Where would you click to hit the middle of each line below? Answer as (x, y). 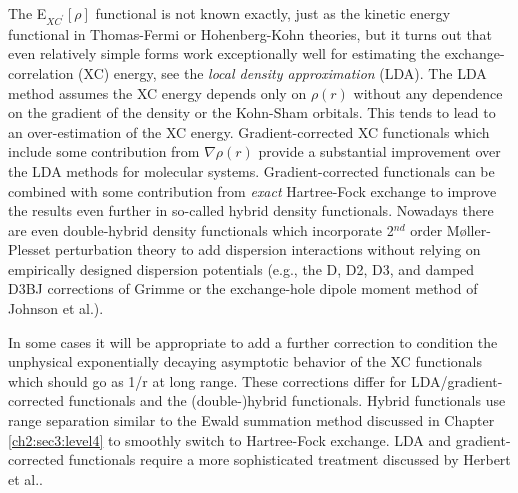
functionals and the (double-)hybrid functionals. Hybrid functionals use (287, 400)
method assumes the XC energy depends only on (157, 92)
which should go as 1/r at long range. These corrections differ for (207, 380)
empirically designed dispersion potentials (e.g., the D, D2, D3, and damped (241, 268)
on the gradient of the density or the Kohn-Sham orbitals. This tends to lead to (252, 112)
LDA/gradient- (457, 380)
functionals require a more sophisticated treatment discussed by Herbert (289, 459)
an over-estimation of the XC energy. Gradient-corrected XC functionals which (249, 131)
